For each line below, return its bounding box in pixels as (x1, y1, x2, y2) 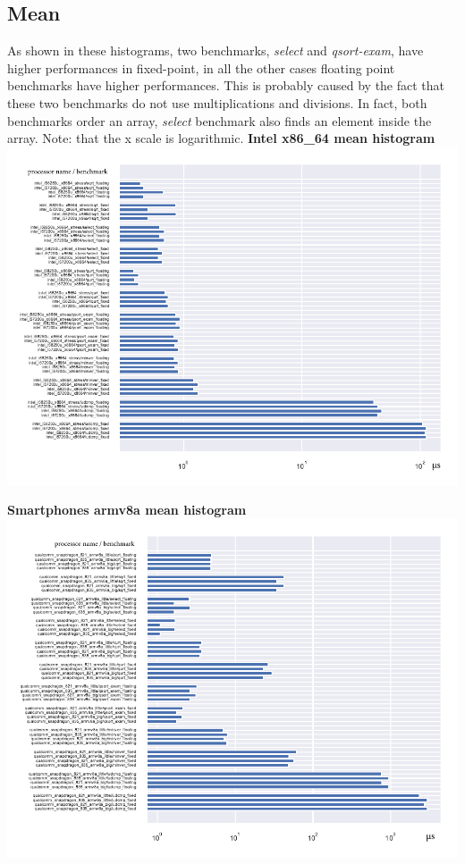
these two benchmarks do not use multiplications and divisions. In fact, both (7, 93, 427, 112)
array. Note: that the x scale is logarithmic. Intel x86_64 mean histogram (7, 129, 435, 147)
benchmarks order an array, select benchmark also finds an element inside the (7, 111, 432, 130)
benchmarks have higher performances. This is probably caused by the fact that (7, 76, 445, 95)
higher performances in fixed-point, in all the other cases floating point (7, 58, 395, 77)
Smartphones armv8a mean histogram (7, 500, 247, 519)
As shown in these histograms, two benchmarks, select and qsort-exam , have (7, 41, 424, 60)
